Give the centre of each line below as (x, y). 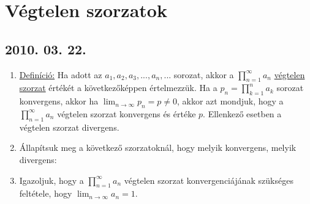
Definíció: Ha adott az (61, 74)
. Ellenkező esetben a (242, 113)
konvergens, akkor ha (59, 101)
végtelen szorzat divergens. (69, 127)
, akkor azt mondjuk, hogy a (230, 101)
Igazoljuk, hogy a (51, 180)
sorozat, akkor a (204, 74)
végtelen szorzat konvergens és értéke (127, 113)
